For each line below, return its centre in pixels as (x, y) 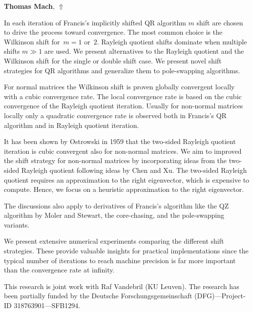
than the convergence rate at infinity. (59, 270)
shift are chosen (220, 22)
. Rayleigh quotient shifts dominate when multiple (172, 41)
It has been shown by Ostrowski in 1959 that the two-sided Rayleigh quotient (120, 141)
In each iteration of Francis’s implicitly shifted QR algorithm (95, 22)
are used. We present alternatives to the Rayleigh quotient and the (144, 51)
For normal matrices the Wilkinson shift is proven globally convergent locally (119, 87)
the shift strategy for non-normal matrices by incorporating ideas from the (115, 160)
